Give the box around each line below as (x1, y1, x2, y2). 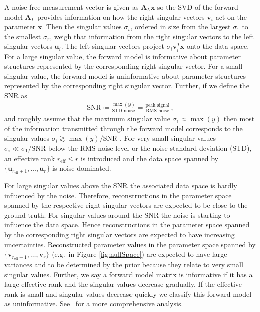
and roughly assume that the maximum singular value (4, 113, 170, 124)
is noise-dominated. (52, 163, 111, 173)
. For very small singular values (119, 133, 216, 143)
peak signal (145, 102, 170, 108)
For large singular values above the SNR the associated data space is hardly (4, 180, 237, 190)
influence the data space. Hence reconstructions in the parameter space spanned (4, 219, 250, 230)
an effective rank (4, 152, 55, 163)
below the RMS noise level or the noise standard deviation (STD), (48, 142, 252, 153)
